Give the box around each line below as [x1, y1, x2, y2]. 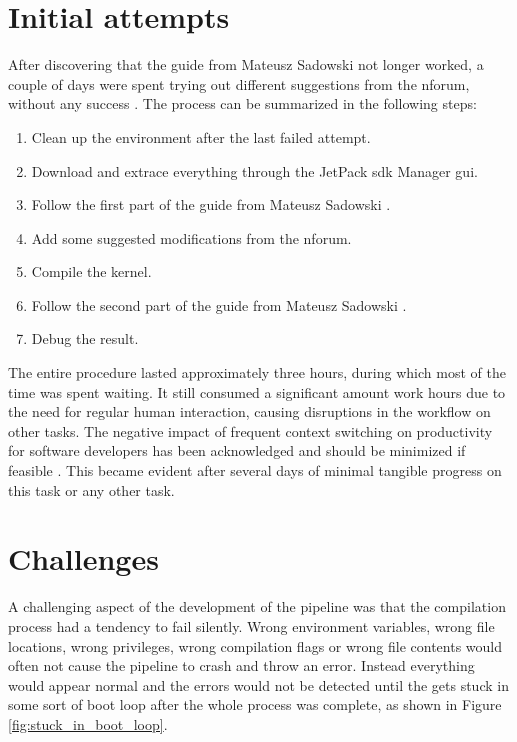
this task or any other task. [8, 479, 175, 500]
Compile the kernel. [31, 261, 152, 282]
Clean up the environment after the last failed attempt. [31, 126, 371, 147]
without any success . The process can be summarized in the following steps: [8, 93, 477, 114]
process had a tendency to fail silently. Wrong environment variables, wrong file [8, 615, 495, 636]
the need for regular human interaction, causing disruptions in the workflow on [8, 401, 491, 422]
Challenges [8, 538, 159, 579]
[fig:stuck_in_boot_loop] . [8, 713, 168, 734]
